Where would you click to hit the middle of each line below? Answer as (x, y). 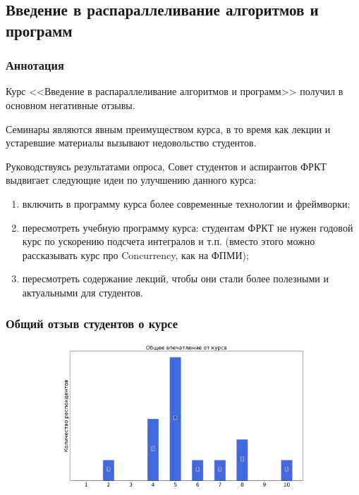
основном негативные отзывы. (71, 105)
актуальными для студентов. (83, 292)
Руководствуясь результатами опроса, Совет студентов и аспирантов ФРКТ (166, 166)
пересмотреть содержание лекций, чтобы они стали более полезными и (175, 278)
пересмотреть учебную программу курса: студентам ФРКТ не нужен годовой (188, 227)
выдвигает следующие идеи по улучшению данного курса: (131, 180)
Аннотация (35, 65)
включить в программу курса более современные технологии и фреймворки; (186, 203)
